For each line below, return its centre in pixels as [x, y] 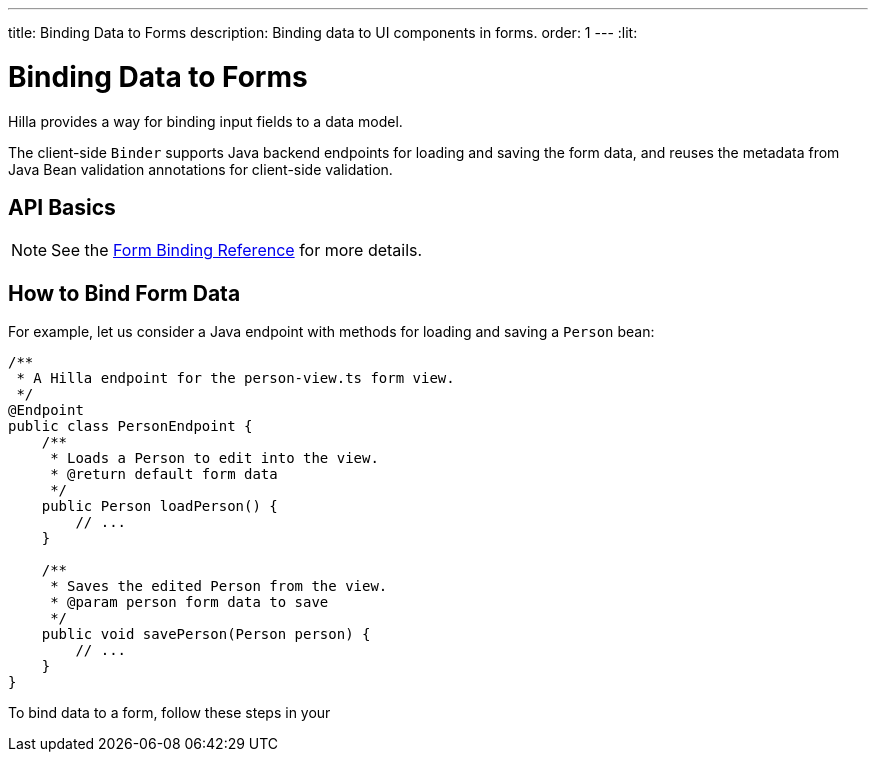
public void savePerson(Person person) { [206, 634]
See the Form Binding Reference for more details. [237, 250]
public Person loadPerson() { [159, 506]
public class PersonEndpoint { [130, 426]
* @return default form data [164, 474]
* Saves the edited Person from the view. [219, 586]
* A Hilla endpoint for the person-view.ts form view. [235, 378]
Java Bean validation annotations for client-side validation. [200, 169]
